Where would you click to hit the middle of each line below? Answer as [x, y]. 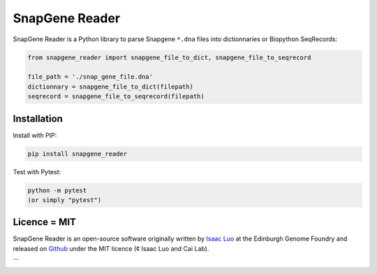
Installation [38, 119]
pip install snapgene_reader [77, 154]
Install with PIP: [35, 135]
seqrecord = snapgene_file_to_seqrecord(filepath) [116, 97]
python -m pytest [57, 190]
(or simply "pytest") [65, 200]
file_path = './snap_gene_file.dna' [90, 77]
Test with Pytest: [37, 172]
